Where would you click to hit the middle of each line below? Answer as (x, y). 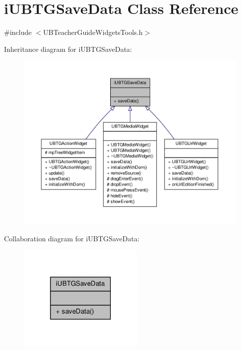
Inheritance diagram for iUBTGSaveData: (68, 49)
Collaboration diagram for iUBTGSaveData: (72, 238)
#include (18, 32)
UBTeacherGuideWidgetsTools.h (93, 32)
